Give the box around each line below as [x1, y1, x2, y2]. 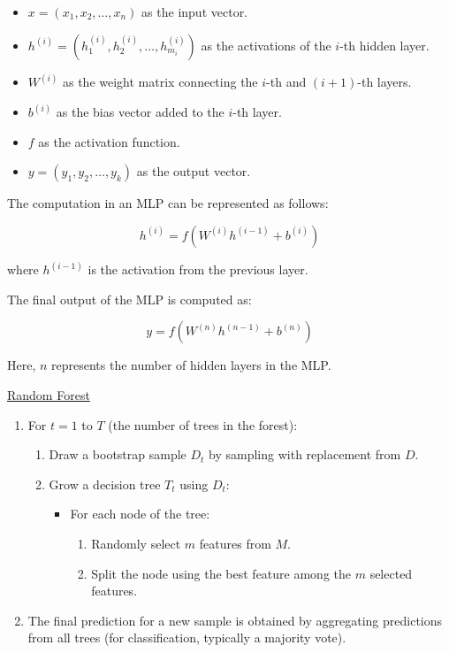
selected [369, 564, 413, 582]
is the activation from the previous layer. [88, 260, 308, 279]
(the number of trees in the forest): [108, 415, 298, 434]
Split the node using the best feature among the [91, 564, 352, 582]
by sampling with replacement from [209, 445, 401, 464]
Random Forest [7, 386, 90, 404]
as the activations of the [201, 35, 331, 54]
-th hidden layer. [339, 35, 430, 54]
